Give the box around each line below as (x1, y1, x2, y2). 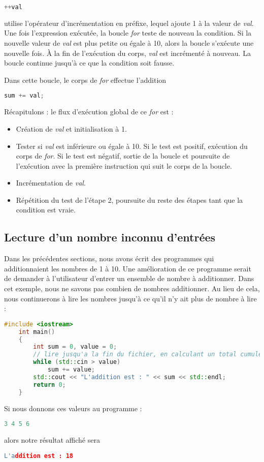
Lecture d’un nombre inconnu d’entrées (4, 229, 216, 245)
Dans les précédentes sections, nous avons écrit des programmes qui (4, 253, 214, 264)
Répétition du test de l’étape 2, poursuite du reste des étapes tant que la (16, 194, 243, 205)
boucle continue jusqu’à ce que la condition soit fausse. (4, 57, 175, 68)
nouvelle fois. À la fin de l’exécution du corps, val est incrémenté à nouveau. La (4, 47, 251, 58)
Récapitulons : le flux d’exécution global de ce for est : (4, 106, 174, 117)
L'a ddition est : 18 (4, 452, 74, 459)
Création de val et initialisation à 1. (16, 123, 127, 134)
